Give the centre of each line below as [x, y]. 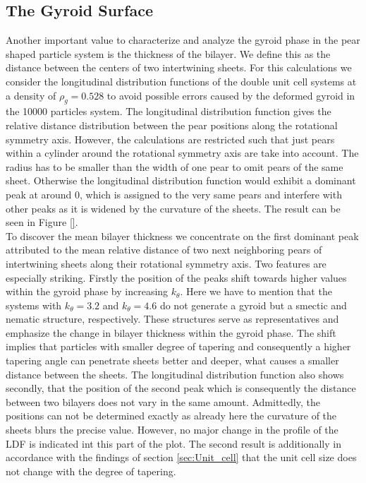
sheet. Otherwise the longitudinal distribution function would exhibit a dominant [181, 180]
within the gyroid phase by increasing [87, 291]
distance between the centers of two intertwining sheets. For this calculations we [179, 67]
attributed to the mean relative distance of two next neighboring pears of [164, 250]
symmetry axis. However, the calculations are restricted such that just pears [170, 139]
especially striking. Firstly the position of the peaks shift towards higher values [176, 277]
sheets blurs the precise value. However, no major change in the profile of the [172, 430]
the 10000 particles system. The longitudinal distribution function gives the [169, 111]
